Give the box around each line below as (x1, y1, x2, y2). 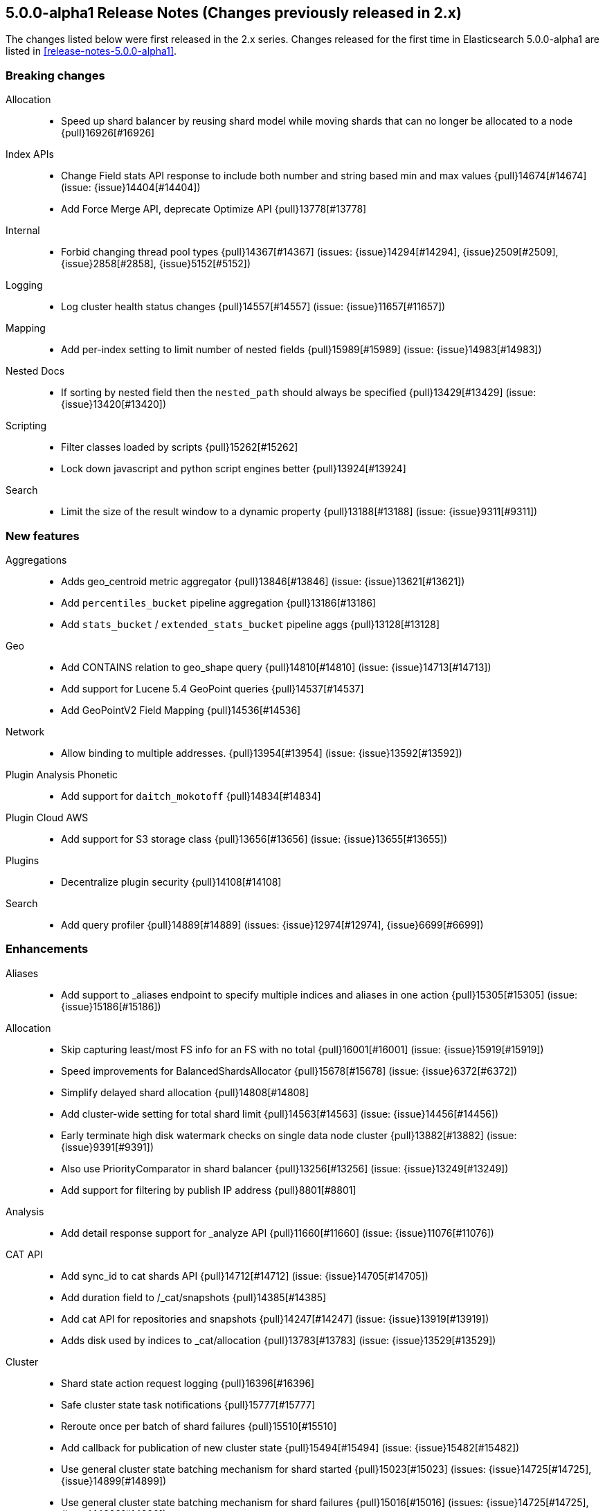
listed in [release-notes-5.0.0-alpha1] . (6, 45, 177, 57)
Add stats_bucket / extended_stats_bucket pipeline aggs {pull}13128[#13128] (61, 618, 440, 630)
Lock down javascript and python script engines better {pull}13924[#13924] (61, 463, 406, 475)
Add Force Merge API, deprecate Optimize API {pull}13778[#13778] (61, 203, 367, 215)
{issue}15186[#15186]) (61, 1000, 161, 1012)
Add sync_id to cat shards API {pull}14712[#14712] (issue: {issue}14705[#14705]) (61, 1269, 428, 1282)
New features (6, 528, 80, 543)
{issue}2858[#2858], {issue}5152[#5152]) (61, 258, 251, 270)
